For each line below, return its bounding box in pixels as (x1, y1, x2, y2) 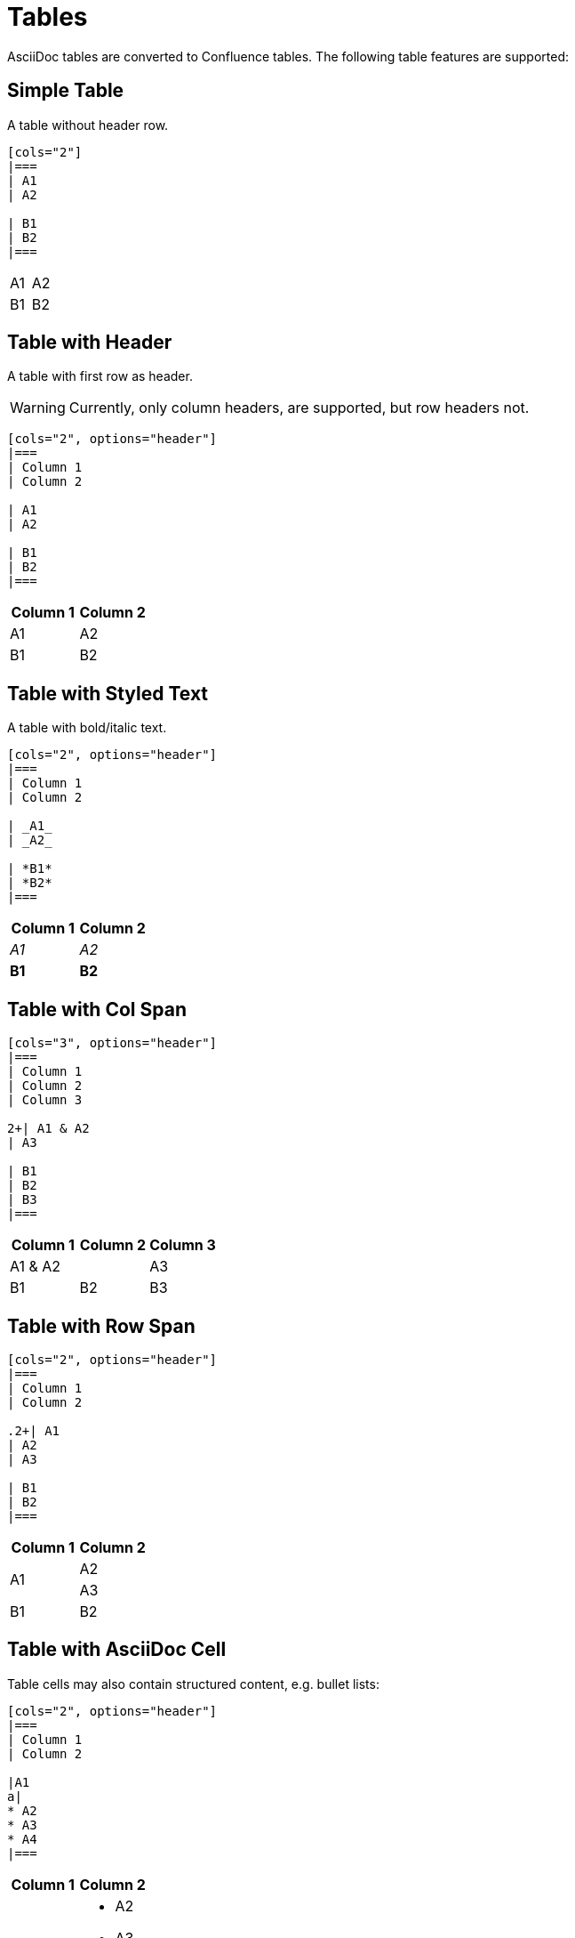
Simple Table (7, 79, 124, 102)
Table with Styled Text (7, 682, 209, 705)
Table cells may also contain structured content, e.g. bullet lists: (7, 1676, 379, 1692)
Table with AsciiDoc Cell (7, 1638, 227, 1661)
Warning (10, 399, 66, 417)
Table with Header (7, 331, 172, 354)
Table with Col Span (7, 997, 187, 1021)
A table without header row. (7, 117, 169, 133)
